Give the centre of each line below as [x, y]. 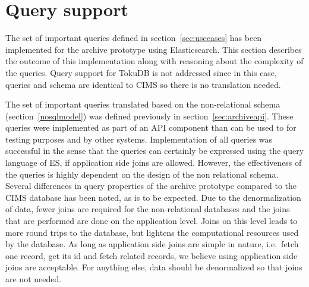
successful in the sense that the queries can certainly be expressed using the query [155, 151]
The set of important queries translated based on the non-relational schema [143, 104]
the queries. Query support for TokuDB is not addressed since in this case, [141, 72]
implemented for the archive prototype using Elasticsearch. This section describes [154, 49]
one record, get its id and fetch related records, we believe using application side [152, 255]
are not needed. [34, 279]
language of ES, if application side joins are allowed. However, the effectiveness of [154, 163]
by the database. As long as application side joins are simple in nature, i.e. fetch [152, 244]
